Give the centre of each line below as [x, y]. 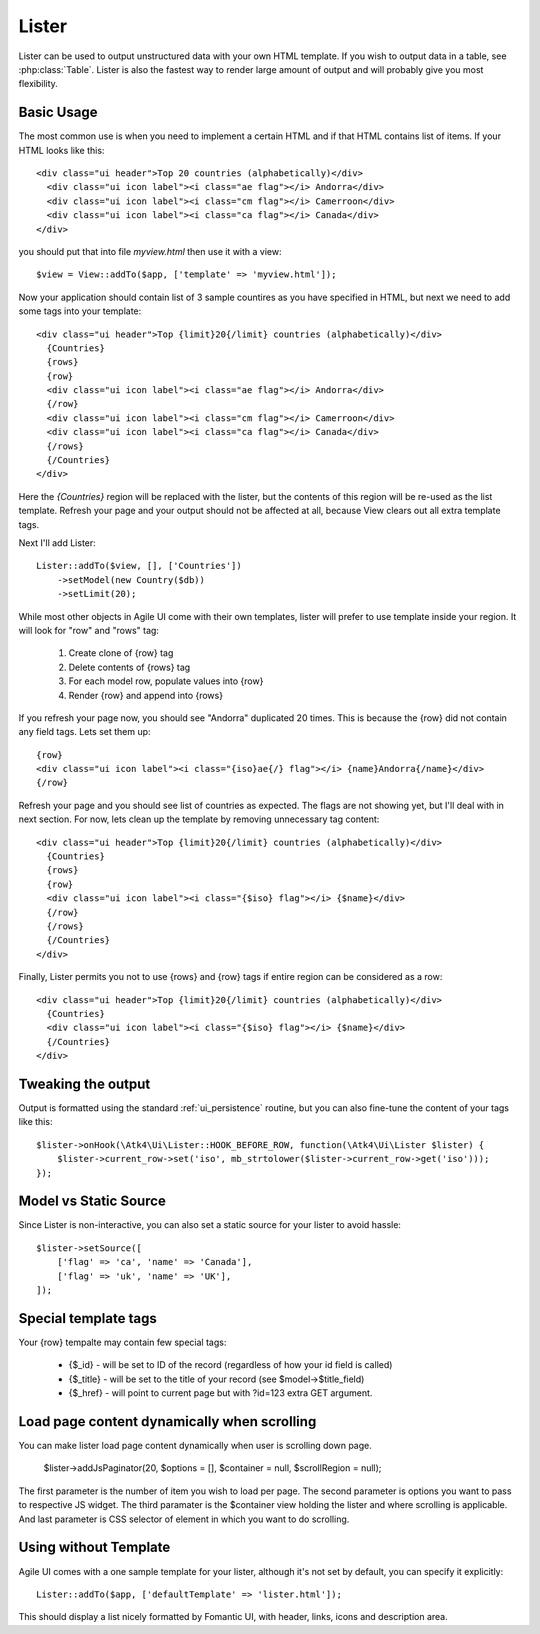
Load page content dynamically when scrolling [167, 1421]
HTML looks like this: [61, 150]
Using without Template [94, 1547]
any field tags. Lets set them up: [84, 732]
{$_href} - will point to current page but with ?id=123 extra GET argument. [220, 1393]
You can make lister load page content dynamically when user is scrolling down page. [195, 1446]
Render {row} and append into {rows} [146, 695]
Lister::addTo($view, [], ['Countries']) [139, 566]
